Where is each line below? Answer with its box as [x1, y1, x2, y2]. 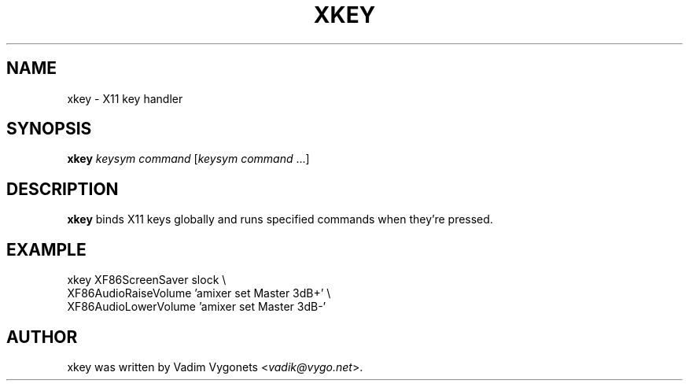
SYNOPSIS [6, 119, 92, 139]
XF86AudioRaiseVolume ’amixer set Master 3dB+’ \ [67, 286, 331, 300]
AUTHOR [6, 326, 78, 347]
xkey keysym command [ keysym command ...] [67, 152, 310, 166]
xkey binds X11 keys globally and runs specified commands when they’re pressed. [67, 212, 493, 227]
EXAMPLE [6, 239, 87, 260]
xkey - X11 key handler [67, 91, 183, 105]
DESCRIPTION [6, 179, 119, 199]
